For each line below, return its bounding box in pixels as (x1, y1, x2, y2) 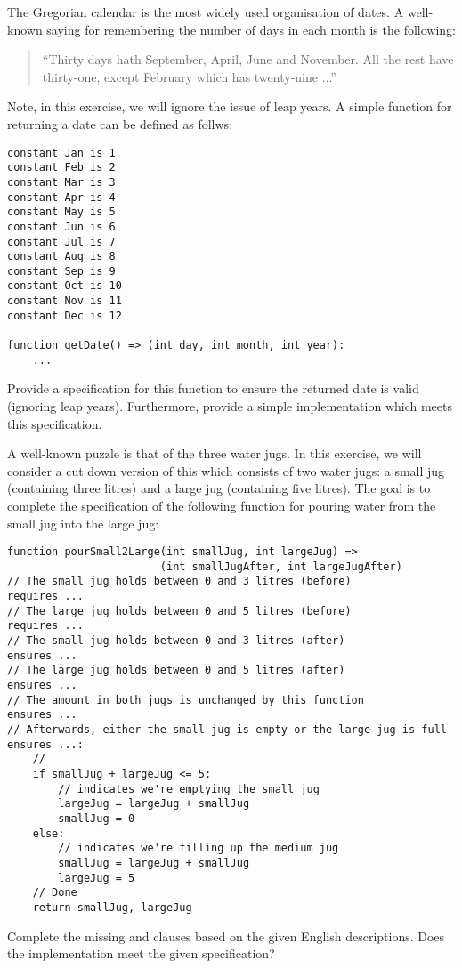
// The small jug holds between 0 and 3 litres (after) (7, 634, 345, 648)
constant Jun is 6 (7, 220, 116, 233)
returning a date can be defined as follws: (7, 114, 233, 133)
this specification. (7, 414, 102, 432)
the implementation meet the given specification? (7, 944, 275, 963)
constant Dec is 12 (7, 309, 122, 322)
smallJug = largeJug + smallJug (58, 856, 250, 869)
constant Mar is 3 (7, 175, 116, 189)
